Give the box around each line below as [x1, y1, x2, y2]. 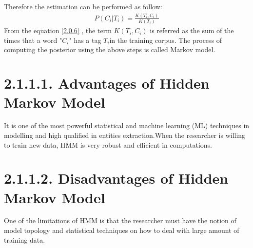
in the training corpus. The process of [109, 35, 222, 45]
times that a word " [4, 35, 62, 45]
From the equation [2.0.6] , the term [4, 25, 112, 36]
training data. [4, 234, 45, 245]
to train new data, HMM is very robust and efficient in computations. [4, 139, 212, 150]
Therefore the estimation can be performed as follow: [4, 1, 162, 11]
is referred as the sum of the [150, 25, 234, 36]
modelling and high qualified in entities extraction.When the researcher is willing [4, 130, 246, 140]
